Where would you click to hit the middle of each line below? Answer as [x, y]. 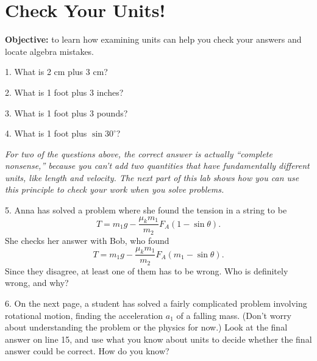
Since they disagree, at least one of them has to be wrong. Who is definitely [147, 270]
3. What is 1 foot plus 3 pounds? [66, 113]
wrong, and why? [37, 283]
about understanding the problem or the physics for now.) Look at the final [146, 327]
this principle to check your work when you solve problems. [115, 189]
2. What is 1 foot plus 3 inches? [64, 92]
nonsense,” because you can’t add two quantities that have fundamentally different [157, 166]
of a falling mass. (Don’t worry [234, 315]
